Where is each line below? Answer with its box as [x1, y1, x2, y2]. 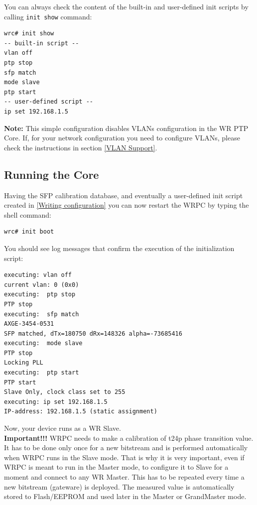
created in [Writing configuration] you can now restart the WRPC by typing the [4, 200, 249, 210]
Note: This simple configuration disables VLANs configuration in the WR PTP [4, 123, 249, 133]
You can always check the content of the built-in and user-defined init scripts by [4, 1, 249, 11]
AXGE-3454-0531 [4, 320, 54, 328]
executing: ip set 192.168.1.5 [4, 398, 108, 405]
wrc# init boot [4, 228, 54, 236]
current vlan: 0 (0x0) [4, 281, 79, 288]
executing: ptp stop [4, 291, 76, 298]
